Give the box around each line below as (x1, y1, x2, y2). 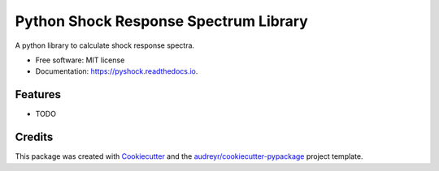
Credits (15, 130, 54, 144)
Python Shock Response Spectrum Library (15, 12, 308, 30)
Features (15, 88, 61, 101)
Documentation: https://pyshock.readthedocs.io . (35, 66, 198, 76)
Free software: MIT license (35, 55, 125, 65)
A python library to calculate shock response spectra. (15, 41, 195, 50)
